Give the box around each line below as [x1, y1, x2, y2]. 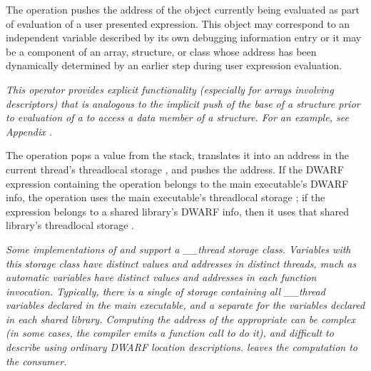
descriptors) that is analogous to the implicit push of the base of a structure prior [6, 96, 360, 111]
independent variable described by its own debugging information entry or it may [6, 30, 362, 45]
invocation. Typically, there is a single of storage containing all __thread [6, 283, 325, 298]
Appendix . [6, 123, 53, 138]
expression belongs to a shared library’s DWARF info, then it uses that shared [6, 203, 349, 218]
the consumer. [6, 353, 67, 368]
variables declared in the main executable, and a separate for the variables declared [6, 298, 365, 312]
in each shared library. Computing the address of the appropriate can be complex [6, 311, 355, 326]
